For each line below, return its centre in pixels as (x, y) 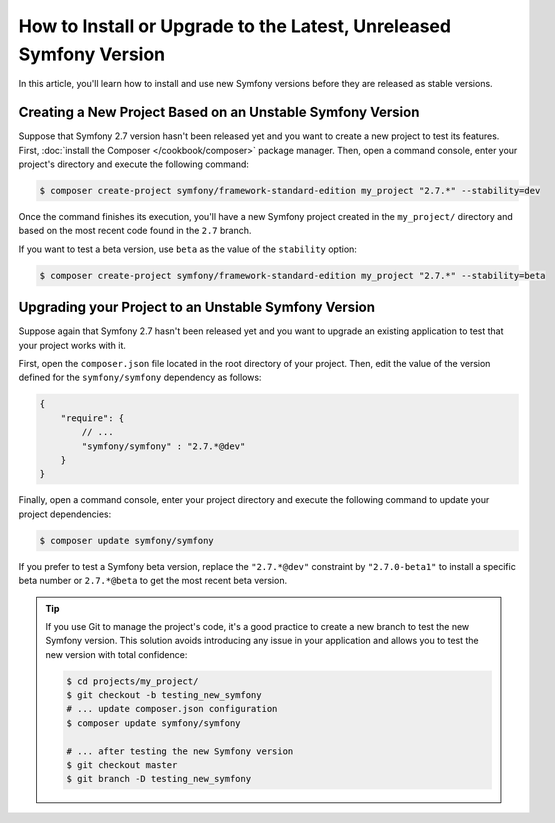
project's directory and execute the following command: (134, 164)
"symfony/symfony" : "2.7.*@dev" (163, 446)
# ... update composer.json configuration (172, 709)
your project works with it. (72, 345)
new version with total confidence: (116, 654)
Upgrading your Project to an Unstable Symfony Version (196, 307)
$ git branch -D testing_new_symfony (159, 779)
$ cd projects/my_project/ (132, 681)
